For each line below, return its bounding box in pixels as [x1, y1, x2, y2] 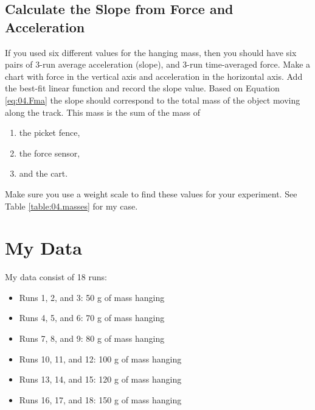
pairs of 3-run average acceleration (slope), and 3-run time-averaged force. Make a [5, 58, 311, 71]
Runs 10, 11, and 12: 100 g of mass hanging [19, 352, 182, 365]
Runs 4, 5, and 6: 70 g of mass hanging [19, 311, 165, 324]
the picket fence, [19, 126, 80, 139]
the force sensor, [19, 146, 80, 159]
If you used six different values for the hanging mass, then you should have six [5, 46, 297, 58]
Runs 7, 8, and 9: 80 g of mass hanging [19, 332, 165, 345]
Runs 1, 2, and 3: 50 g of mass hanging [19, 291, 165, 303]
